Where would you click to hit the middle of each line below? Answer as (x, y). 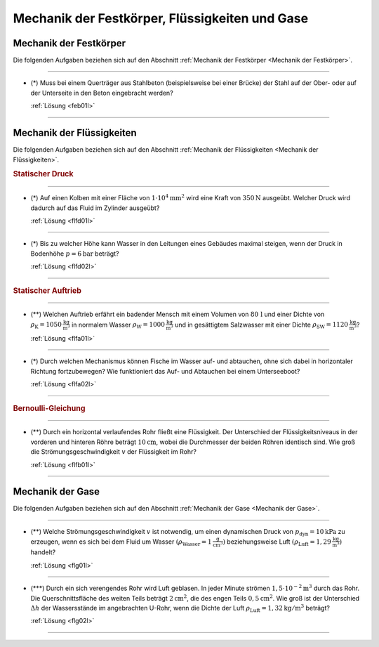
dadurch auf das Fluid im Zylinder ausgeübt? (95, 208)
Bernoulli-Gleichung (49, 408)
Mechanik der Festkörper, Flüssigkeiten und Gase (161, 18)
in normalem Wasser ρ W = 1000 (118, 325)
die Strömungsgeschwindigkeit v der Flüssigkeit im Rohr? (113, 452)
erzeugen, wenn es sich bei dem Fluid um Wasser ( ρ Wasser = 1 (121, 542)
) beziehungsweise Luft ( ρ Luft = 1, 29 (277, 542)
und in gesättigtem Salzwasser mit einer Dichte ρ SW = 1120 (261, 325)
